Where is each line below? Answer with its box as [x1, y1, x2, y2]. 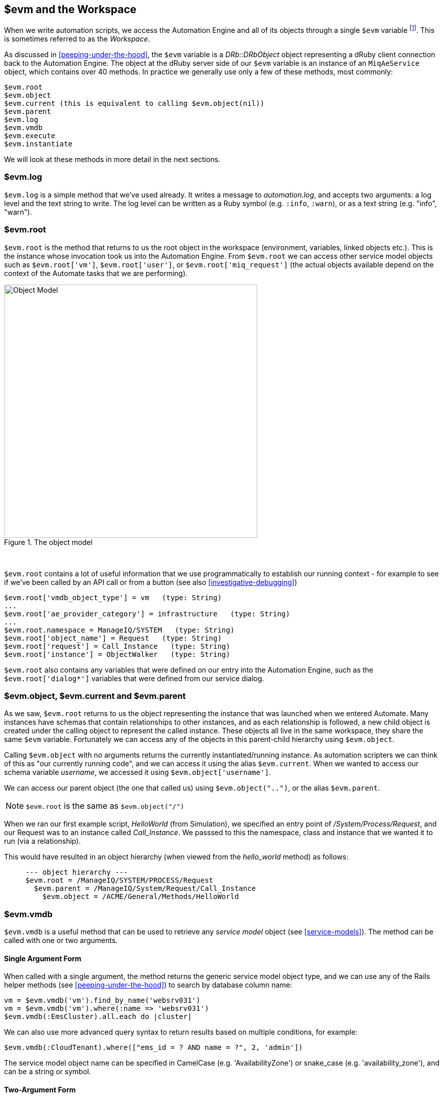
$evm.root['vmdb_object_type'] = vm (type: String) [4, 593, 222, 602]
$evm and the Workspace [4, 3, 137, 16]
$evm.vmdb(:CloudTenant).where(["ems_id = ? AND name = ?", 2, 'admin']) [4, 1043, 303, 1052]
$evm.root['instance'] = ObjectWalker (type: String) [4, 650, 230, 658]
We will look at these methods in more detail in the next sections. [4, 155, 221, 164]
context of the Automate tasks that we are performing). [4, 268, 188, 278]
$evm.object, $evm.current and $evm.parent [4, 690, 186, 701]
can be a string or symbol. [4, 1067, 91, 1076]
